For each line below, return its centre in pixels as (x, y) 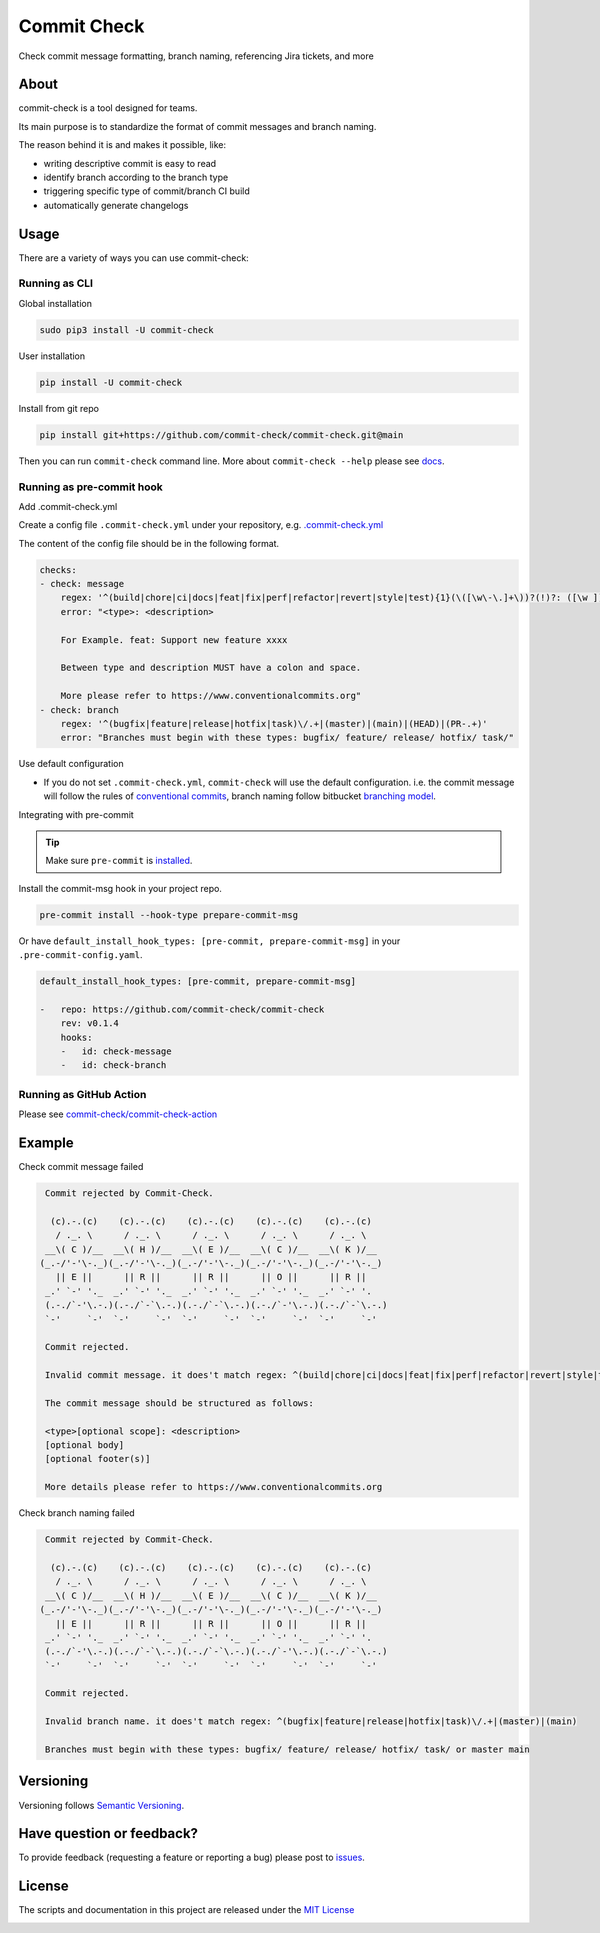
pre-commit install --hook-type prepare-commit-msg (169, 914)
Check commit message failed (81, 1166)
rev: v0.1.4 (90, 1023)
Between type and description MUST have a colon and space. (211, 668)
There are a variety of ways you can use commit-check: (133, 257)
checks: (58, 569)
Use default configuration (71, 764)
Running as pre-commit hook (91, 487)
